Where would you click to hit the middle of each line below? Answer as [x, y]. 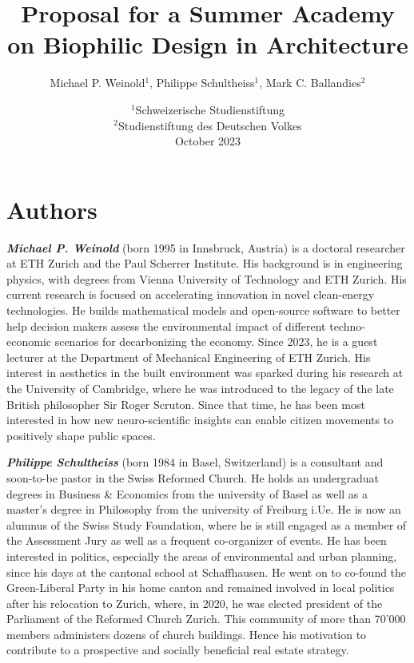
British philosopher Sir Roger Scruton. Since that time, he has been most [186, 404]
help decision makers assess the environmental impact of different [166, 326]
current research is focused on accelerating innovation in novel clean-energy [191, 294]
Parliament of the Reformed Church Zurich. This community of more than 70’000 [206, 619]
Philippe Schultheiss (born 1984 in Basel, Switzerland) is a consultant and [195, 462]
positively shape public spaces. [81, 435]
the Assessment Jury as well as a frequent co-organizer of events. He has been [197, 540]
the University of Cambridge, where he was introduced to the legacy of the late [200, 388]
